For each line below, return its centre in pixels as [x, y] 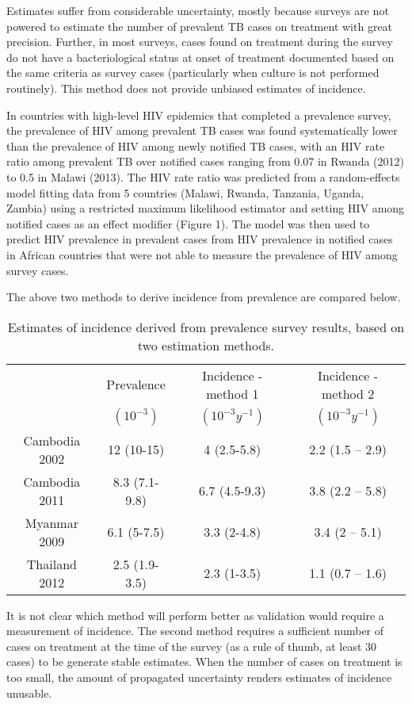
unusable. [29, 693]
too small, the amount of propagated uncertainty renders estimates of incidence [199, 677]
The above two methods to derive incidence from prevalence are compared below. [204, 297]
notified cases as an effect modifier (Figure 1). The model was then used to [188, 223]
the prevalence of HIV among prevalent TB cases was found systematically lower [202, 130]
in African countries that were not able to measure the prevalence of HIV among [202, 254]
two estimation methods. [206, 345]
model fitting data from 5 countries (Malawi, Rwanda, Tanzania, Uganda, [185, 192]
